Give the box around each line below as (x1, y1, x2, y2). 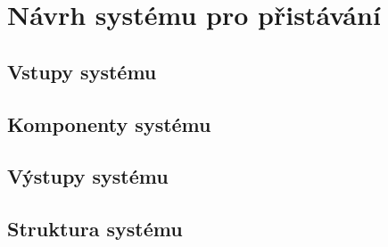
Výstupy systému (7, 162, 169, 190)
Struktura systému (7, 215, 183, 243)
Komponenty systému (7, 110, 211, 137)
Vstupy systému (7, 57, 157, 85)
